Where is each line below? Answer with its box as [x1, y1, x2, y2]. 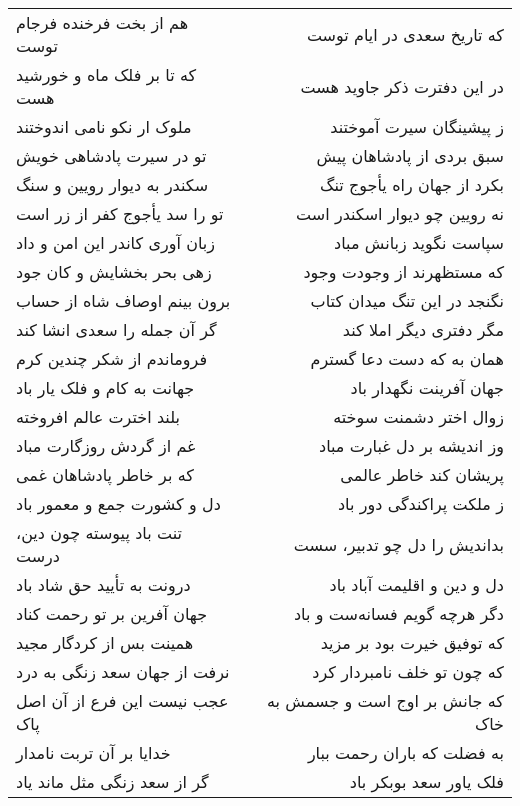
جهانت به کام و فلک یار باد [16, 376, 195, 399]
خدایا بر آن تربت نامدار [16, 741, 171, 764]
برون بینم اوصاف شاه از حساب [16, 289, 231, 312]
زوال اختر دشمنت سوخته [333, 405, 504, 428]
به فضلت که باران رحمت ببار [307, 741, 504, 764]
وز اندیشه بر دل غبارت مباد [319, 434, 504, 457]
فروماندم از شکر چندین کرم [16, 347, 208, 370]
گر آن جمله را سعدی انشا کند [16, 318, 217, 341]
